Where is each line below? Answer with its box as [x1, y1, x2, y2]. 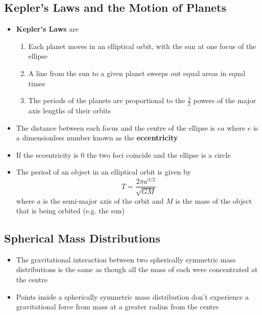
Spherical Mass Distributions [4, 230, 160, 246]
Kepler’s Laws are [16, 23, 79, 34]
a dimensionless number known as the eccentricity [16, 132, 178, 143]
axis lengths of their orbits [28, 105, 111, 115]
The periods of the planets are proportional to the [28, 95, 185, 106]
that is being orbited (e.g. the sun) [16, 205, 125, 216]
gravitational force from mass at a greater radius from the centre [16, 301, 219, 312]
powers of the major [193, 95, 256, 106]
